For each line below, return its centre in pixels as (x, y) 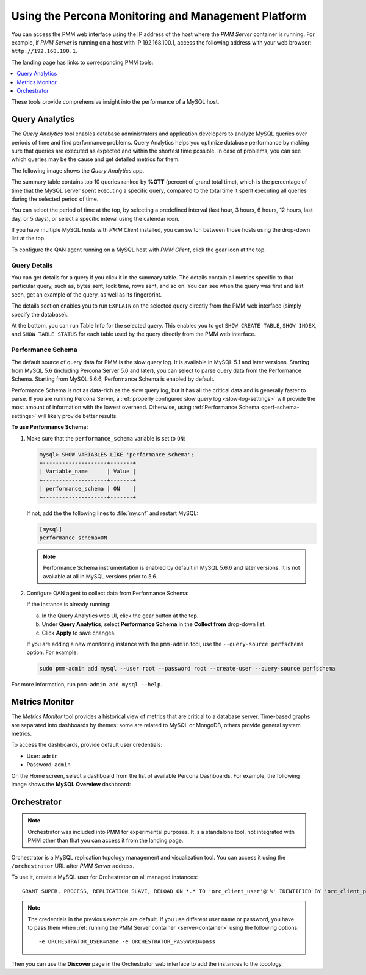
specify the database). (40, 314)
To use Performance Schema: (50, 427)
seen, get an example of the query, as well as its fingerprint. (87, 294)
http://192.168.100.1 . (44, 51)
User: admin (42, 756)
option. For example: (52, 652)
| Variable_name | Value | (88, 472)
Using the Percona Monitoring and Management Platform (159, 16)
